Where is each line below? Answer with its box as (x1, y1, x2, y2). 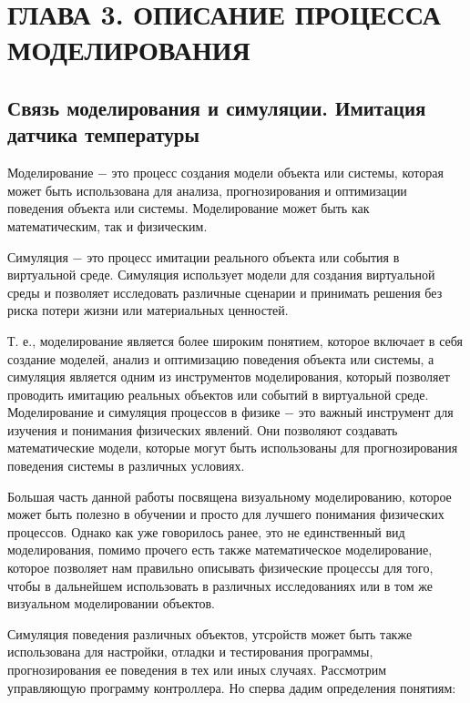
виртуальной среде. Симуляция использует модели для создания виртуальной (7, 265, 435, 284)
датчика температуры (7, 120, 199, 148)
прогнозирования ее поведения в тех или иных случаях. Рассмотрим (7, 660, 386, 678)
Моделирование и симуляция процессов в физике (7, 402, 281, 422)
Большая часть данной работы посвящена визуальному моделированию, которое (7, 486, 452, 505)
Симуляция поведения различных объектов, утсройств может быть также (7, 624, 413, 643)
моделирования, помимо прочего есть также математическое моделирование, (7, 540, 433, 559)
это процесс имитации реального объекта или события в (87, 247, 400, 266)
